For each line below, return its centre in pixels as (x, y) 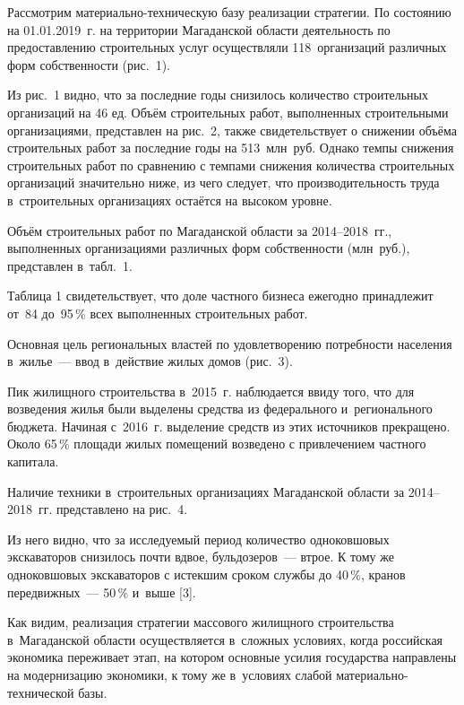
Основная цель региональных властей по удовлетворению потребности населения (230, 343)
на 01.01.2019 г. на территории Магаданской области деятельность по (199, 29)
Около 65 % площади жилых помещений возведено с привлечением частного (217, 444)
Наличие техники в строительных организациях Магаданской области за (206, 491)
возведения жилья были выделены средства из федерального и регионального (220, 409)
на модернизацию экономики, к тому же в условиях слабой (170, 675)
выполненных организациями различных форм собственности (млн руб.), (209, 248)
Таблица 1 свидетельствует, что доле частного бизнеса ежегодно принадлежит (220, 296)
